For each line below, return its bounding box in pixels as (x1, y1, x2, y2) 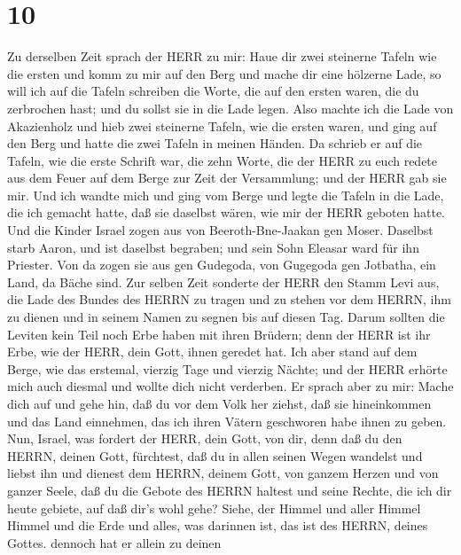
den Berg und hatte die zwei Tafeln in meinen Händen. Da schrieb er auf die (7, 134, 423, 152)
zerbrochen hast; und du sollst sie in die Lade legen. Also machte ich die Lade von (7, 98, 454, 117)
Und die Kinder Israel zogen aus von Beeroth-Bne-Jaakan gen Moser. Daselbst (7, 221, 434, 239)
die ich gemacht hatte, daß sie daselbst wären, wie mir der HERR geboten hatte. (7, 203, 445, 222)
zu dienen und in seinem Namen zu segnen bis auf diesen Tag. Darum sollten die (7, 308, 445, 326)
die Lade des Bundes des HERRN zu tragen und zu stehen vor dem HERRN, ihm (7, 290, 451, 309)
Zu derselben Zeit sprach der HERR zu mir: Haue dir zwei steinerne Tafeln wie (7, 47, 437, 66)
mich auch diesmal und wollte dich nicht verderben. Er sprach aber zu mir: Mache (7, 377, 454, 395)
